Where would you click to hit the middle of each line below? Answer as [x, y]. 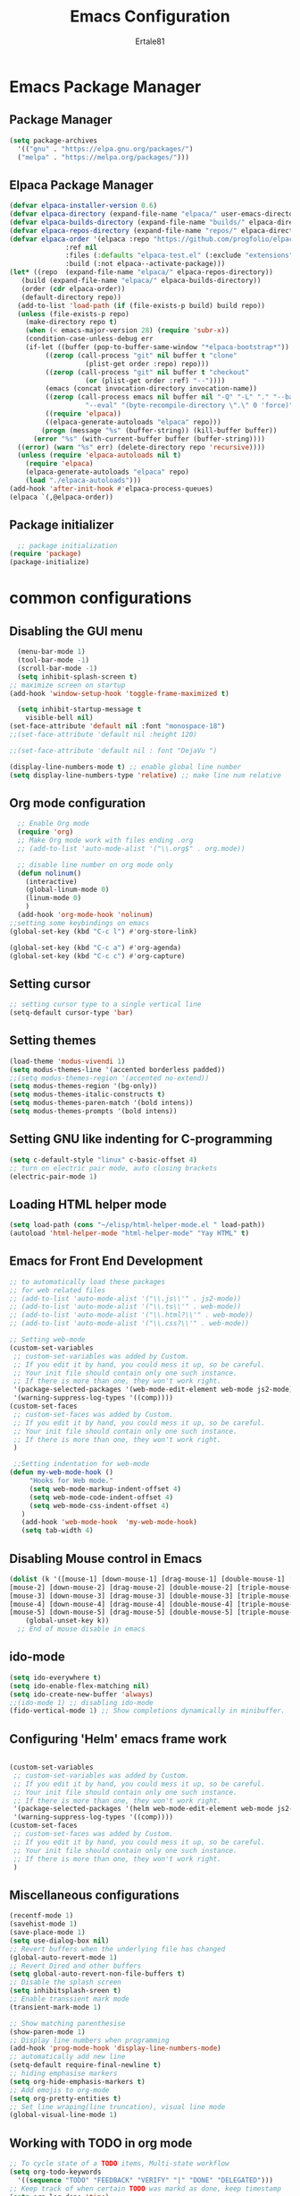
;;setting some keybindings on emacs [79, 923]
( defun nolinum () [50, 873]
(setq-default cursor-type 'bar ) [71, 1013]
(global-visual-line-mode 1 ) [63, 2115]
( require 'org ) [46, 832]
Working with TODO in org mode [101, 2143]
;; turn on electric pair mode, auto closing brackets [113, 1168]
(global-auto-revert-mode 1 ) [63, 1957]
